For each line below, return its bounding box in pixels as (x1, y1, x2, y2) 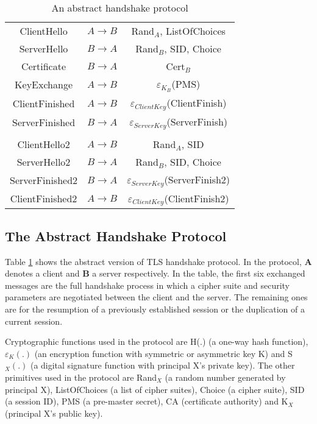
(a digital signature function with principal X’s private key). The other (30, 359, 295, 372)
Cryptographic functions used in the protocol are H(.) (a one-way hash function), (5, 335, 308, 348)
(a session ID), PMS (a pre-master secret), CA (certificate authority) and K (5, 395, 288, 408)
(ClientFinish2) (164, 191, 229, 205)
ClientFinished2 (10, 191, 77, 206)
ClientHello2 (17, 136, 70, 151)
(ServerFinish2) (164, 172, 230, 186)
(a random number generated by (165, 371, 286, 383)
